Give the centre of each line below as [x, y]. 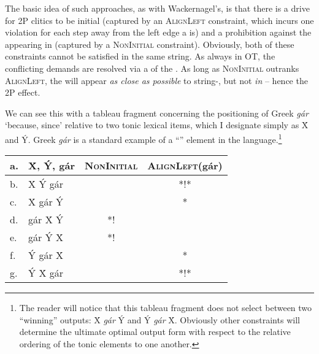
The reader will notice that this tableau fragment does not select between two [166, 308]
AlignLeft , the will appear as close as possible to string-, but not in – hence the [156, 80]
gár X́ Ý [46, 220]
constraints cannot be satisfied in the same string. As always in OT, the [140, 56]
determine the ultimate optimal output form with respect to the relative [155, 332]
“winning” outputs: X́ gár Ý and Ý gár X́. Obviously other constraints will [159, 319]
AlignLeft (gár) [185, 166]
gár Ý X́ [46, 237]
